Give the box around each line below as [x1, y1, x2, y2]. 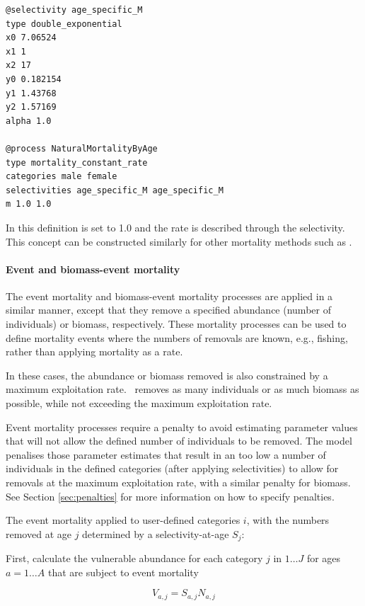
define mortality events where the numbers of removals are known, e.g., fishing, [6, 330, 348, 345]
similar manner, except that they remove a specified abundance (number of [6, 302, 331, 317]
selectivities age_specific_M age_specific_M [6, 185, 224, 195]
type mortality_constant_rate [6, 157, 148, 168]
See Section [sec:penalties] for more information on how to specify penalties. [6, 488, 335, 503]
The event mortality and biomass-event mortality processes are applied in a [6, 288, 333, 303]
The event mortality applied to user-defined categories [6, 513, 241, 527]
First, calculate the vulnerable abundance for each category [6, 551, 263, 566]
